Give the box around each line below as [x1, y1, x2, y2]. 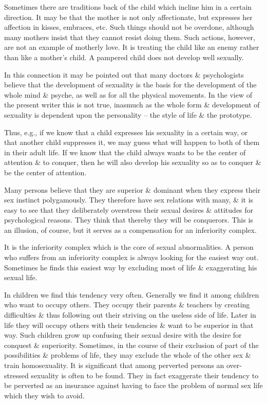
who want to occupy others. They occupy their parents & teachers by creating [4, 299, 250, 310]
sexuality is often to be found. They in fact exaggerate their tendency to [31, 370, 259, 380]
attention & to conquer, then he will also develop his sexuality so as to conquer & [4, 157, 261, 168]
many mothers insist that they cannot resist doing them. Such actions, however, [4, 31, 256, 42]
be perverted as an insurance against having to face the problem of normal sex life [4, 380, 263, 391]
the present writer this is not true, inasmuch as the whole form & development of [4, 99, 260, 110]
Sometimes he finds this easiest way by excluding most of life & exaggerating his [4, 262, 257, 272]
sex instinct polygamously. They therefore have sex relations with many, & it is [4, 194, 254, 205]
